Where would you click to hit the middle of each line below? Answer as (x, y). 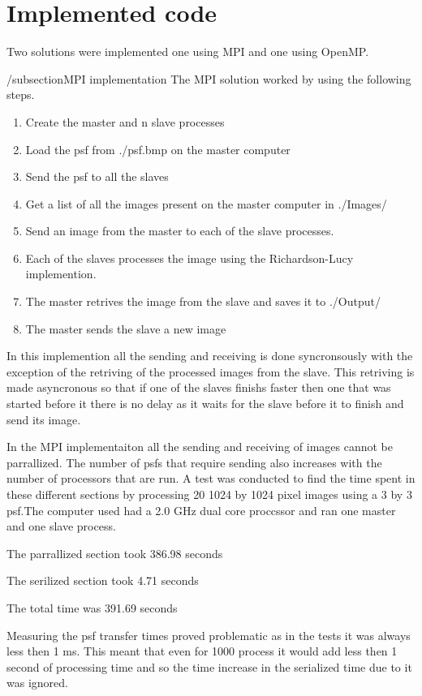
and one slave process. (61, 526)
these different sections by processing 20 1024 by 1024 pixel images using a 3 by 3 (209, 494)
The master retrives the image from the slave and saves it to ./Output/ (203, 301)
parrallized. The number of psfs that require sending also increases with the (194, 462)
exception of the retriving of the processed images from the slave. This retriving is (211, 371)
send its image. (44, 419)
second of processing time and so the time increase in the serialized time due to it (209, 666)
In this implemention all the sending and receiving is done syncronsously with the (210, 356)
